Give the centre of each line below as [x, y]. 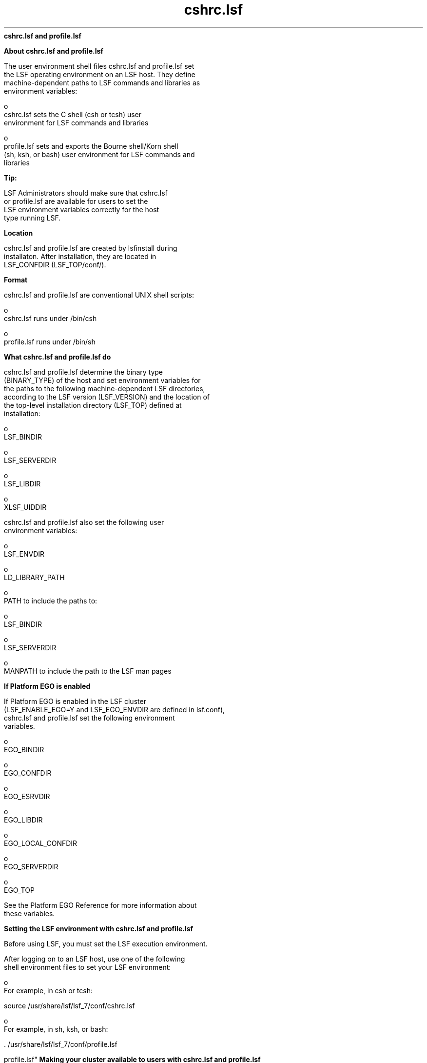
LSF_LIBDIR [22, 483]
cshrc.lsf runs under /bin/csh [50, 318]
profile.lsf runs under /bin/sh [50, 341]
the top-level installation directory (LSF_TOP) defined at [93, 405]
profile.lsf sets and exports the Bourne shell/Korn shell [91, 146]
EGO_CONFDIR [28, 773]
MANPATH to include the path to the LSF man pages [88, 671]
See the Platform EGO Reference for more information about [100, 905]
